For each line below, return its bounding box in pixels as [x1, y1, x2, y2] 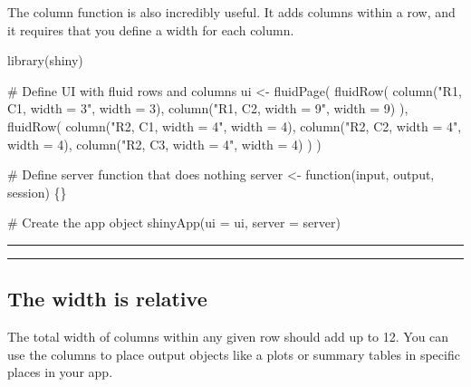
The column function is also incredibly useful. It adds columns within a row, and [7, 3, 456, 21]
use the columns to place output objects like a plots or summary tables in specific [7, 344, 460, 363]
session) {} [7, 182, 67, 201]
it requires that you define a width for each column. [7, 20, 294, 39]
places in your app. [7, 363, 113, 382]
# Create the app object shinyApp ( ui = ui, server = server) [7, 213, 341, 232]
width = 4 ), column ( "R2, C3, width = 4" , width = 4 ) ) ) [7, 134, 322, 153]
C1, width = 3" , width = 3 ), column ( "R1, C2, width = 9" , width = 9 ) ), [7, 99, 409, 118]
